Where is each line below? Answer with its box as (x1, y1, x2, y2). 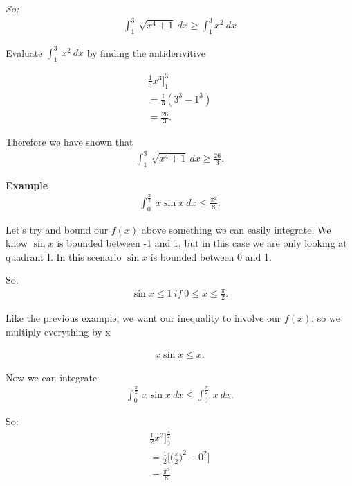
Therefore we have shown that (6, 134, 133, 148)
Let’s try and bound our (6, 222, 109, 236)
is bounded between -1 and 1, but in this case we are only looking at (57, 236, 347, 250)
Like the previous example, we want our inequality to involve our (6, 311, 281, 325)
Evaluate (6, 45, 43, 60)
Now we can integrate (6, 370, 98, 384)
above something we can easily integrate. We (141, 222, 331, 236)
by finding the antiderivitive (86, 45, 205, 60)
